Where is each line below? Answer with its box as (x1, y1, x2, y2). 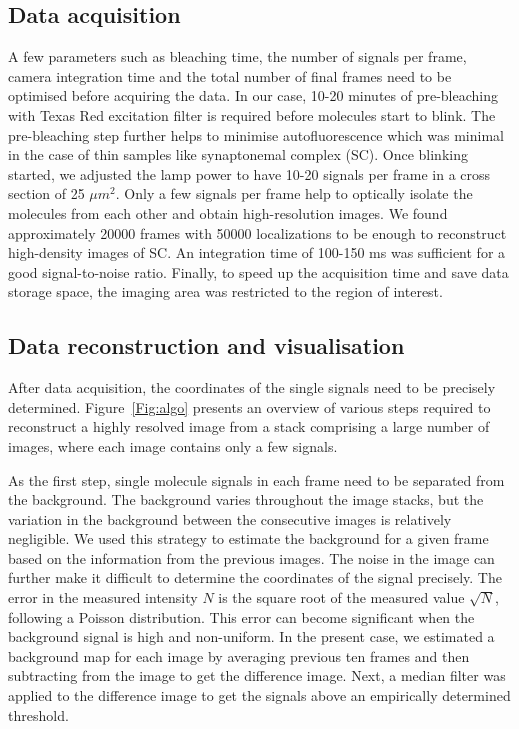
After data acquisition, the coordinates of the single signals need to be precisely (8, 377, 496, 398)
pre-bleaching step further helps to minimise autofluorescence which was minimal (8, 124, 504, 145)
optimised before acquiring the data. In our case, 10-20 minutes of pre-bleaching (8, 85, 498, 106)
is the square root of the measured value (218, 587, 465, 608)
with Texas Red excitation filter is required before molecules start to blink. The (8, 104, 496, 125)
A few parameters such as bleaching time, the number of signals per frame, (8, 46, 467, 67)
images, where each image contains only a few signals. (8, 435, 338, 456)
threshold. (8, 704, 69, 725)
